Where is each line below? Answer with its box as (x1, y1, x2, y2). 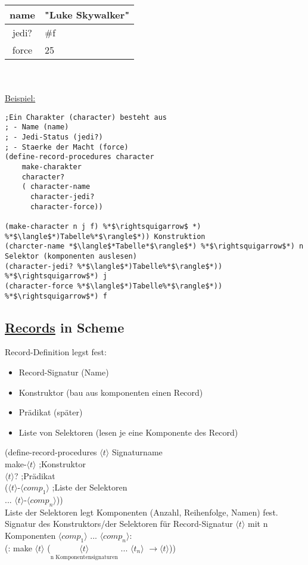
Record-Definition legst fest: (5, 346, 107, 358)
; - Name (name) (5, 123, 69, 132)
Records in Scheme (5, 318, 125, 336)
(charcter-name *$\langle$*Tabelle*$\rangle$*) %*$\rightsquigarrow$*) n (5, 242, 304, 251)
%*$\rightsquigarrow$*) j (5, 272, 107, 281)
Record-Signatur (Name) (18, 366, 109, 378)
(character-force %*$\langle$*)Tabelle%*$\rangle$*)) (5, 281, 223, 290)
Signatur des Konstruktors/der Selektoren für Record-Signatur (5, 517, 233, 530)
